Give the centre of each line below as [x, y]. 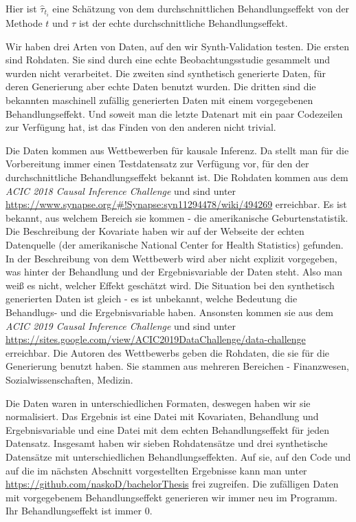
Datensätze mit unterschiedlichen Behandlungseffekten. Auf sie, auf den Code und [178, 456]
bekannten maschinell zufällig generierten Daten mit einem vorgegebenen [159, 100]
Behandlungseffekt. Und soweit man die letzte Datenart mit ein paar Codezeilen [174, 113]
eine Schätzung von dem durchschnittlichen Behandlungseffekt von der [201, 8]
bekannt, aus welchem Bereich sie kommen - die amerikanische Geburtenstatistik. [177, 217]
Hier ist [21, 8]
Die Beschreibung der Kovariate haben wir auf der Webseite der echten [155, 231]
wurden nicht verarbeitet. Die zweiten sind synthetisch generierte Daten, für [166, 73]
